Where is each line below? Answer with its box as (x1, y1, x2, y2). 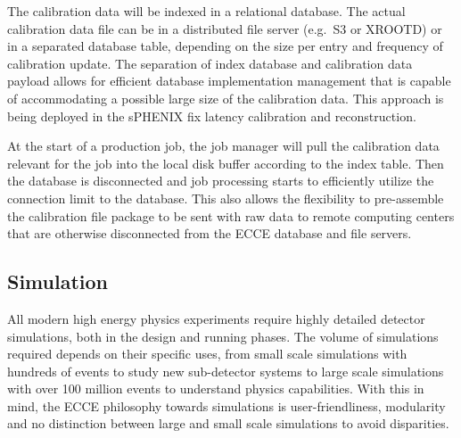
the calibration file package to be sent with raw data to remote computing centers (7, 206, 455, 225)
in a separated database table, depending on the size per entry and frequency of (7, 37, 443, 55)
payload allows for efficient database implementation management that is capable (7, 71, 451, 90)
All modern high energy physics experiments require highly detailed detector (7, 309, 425, 327)
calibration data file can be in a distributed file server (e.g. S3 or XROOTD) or (7, 19, 442, 37)
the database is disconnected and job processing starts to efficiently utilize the (7, 171, 434, 190)
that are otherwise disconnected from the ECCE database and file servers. (7, 224, 412, 243)
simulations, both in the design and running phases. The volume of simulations (7, 326, 439, 345)
